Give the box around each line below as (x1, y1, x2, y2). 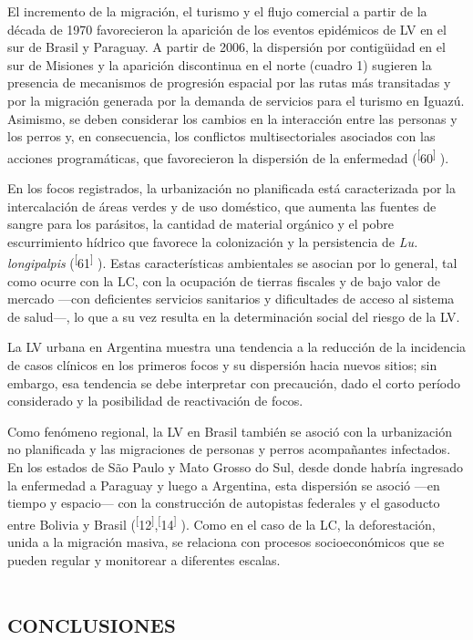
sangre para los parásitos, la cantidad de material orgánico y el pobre (7, 214, 395, 233)
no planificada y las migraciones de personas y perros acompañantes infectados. (7, 439, 451, 459)
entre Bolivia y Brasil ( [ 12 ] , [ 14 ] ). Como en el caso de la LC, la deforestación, (7, 511, 436, 533)
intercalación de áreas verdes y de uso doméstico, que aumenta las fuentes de (7, 196, 437, 215)
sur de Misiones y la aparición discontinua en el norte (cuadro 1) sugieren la (7, 55, 432, 74)
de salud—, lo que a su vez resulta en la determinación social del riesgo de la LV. (7, 306, 460, 325)
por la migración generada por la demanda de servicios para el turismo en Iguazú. (7, 90, 465, 109)
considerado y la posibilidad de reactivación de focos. (7, 391, 303, 410)
